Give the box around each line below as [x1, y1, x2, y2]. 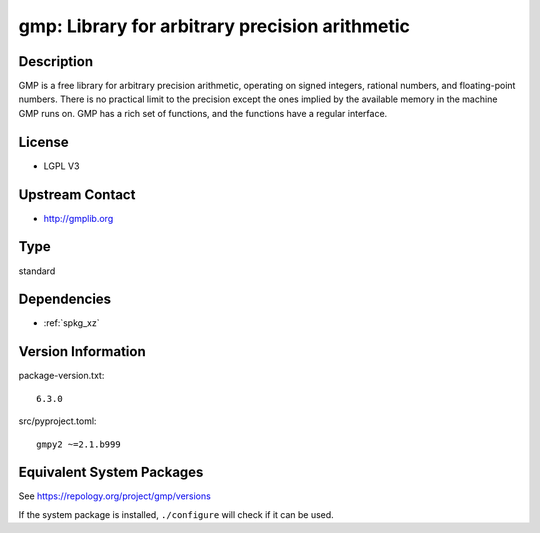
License [18, 133, 69, 150]
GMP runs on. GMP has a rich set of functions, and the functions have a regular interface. [18, 107, 388, 119]
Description [18, 53, 94, 70]
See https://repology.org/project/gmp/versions [18, 490, 212, 502]
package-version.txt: [18, 370, 105, 382]
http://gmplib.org [43, 212, 114, 224]
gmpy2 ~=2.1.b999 [36, 438, 121, 450]
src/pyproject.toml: [18, 415, 97, 427]
